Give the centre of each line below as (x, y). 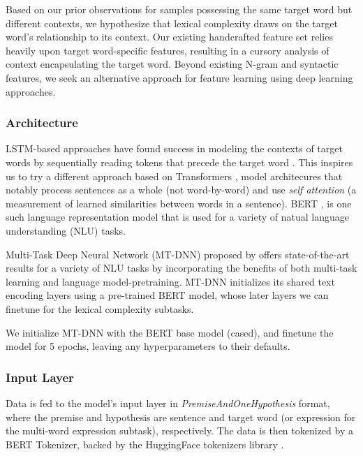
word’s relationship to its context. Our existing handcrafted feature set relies (169, 37)
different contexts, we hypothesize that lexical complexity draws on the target (172, 23)
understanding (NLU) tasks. (66, 230)
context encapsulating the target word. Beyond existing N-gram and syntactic (172, 64)
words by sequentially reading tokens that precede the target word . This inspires (179, 162)
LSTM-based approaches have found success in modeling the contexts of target (174, 148)
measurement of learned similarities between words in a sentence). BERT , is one (179, 203)
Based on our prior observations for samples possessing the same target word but (179, 9)
